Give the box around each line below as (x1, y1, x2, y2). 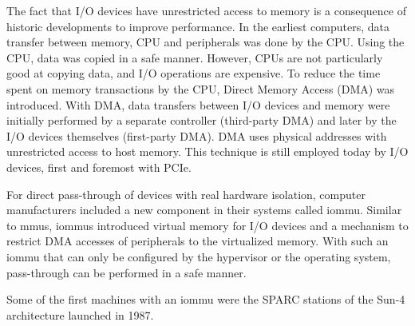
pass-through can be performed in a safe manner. (6, 264, 247, 280)
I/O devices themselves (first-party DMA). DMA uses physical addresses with (6, 127, 387, 144)
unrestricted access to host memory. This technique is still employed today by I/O (6, 143, 409, 160)
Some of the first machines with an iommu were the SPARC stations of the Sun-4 (6, 291, 405, 308)
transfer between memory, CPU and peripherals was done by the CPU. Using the (6, 34, 405, 50)
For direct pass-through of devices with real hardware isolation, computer (6, 185, 366, 202)
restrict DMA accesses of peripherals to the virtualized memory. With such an (6, 233, 389, 249)
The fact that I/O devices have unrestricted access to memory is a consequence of (6, 2, 406, 18)
